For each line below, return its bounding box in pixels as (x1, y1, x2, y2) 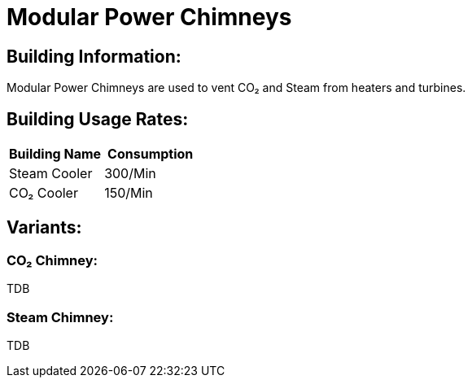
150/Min (104, 185, 153, 202)
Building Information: (7, 46, 181, 67)
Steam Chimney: (7, 308, 114, 325)
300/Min (104, 165, 156, 182)
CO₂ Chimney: (7, 251, 98, 268)
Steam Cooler (9, 165, 93, 182)
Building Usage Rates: (7, 108, 189, 129)
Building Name (9, 146, 102, 163)
